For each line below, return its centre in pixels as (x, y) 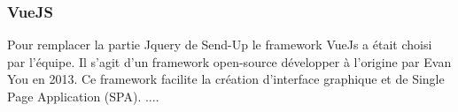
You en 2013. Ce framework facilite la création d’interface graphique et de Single (226, 79)
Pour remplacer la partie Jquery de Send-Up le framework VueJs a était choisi (220, 45)
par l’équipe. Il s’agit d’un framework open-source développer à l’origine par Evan (229, 61)
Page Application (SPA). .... (83, 96)
